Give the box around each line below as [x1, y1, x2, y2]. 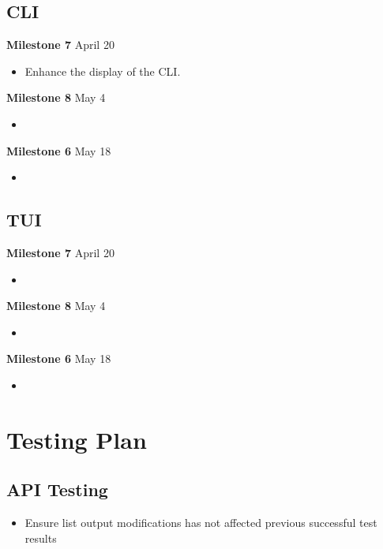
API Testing [6, 477, 108, 502]
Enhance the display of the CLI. [24, 62, 181, 79]
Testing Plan [6, 423, 147, 455]
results [24, 529, 57, 546]
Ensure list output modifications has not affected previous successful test [24, 514, 377, 531]
